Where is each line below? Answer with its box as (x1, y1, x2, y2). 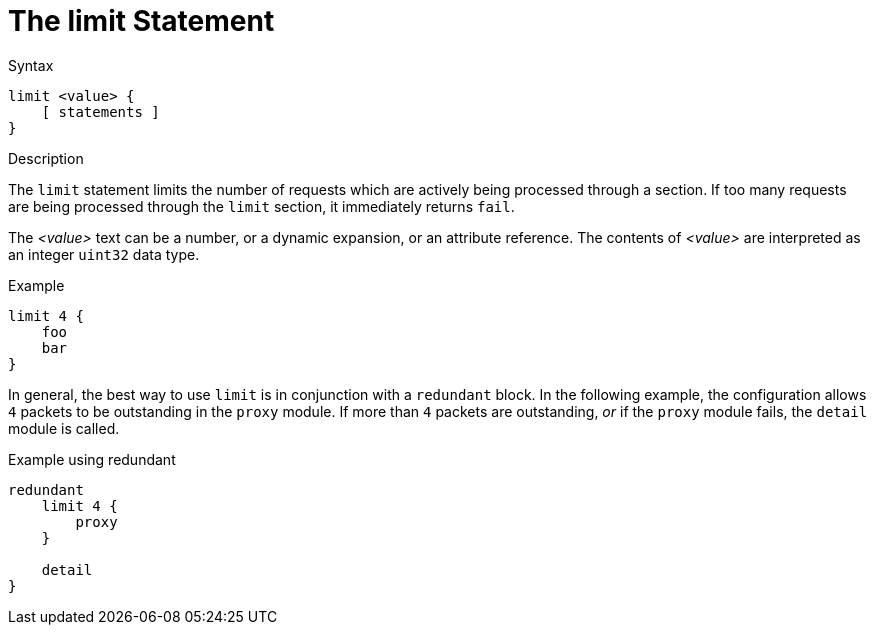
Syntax (8, 56, 54, 74)
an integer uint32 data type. (8, 245, 200, 263)
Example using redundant (8, 450, 176, 468)
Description (8, 149, 84, 167)
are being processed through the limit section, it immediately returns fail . (8, 197, 515, 215)
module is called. (8, 419, 120, 437)
